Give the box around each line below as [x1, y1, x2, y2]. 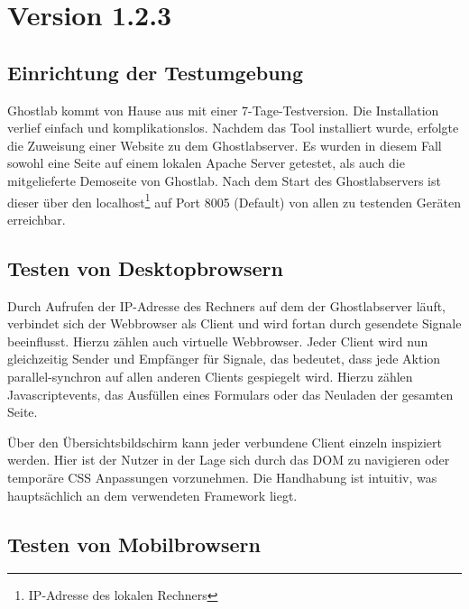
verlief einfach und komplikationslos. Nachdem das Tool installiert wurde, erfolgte [7, 118, 459, 137]
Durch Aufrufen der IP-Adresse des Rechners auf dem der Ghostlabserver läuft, [7, 296, 446, 315]
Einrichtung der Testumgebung [7, 58, 304, 86]
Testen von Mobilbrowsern [7, 530, 261, 558]
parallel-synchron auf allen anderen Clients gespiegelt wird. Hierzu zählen [7, 366, 413, 385]
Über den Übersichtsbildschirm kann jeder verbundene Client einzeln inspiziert [7, 432, 443, 451]
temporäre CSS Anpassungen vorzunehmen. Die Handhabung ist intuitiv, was [7, 467, 437, 486]
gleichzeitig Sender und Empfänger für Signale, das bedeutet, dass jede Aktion [7, 349, 441, 368]
